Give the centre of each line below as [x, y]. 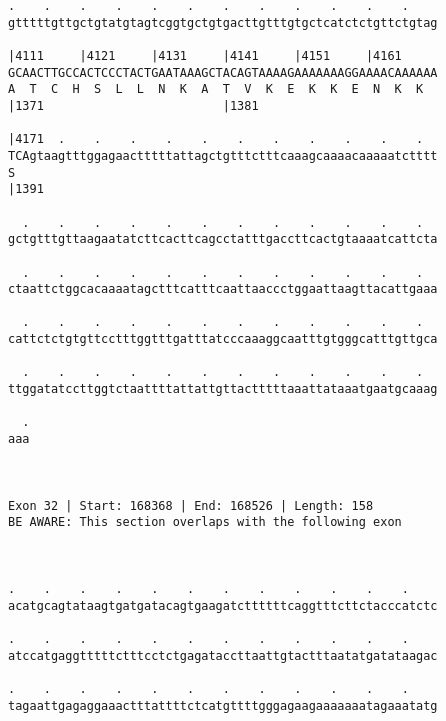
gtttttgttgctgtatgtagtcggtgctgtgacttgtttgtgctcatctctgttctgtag [223, 22]
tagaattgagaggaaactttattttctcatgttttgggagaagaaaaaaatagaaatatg [223, 705]
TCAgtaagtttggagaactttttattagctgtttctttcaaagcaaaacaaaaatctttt [223, 155]
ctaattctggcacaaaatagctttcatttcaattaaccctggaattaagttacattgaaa [223, 289]
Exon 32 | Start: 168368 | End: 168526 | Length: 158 [191, 505]
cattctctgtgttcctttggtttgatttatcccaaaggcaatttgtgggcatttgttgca [223, 339]
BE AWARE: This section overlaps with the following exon [205, 522]
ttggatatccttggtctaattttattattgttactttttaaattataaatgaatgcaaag [223, 389]
